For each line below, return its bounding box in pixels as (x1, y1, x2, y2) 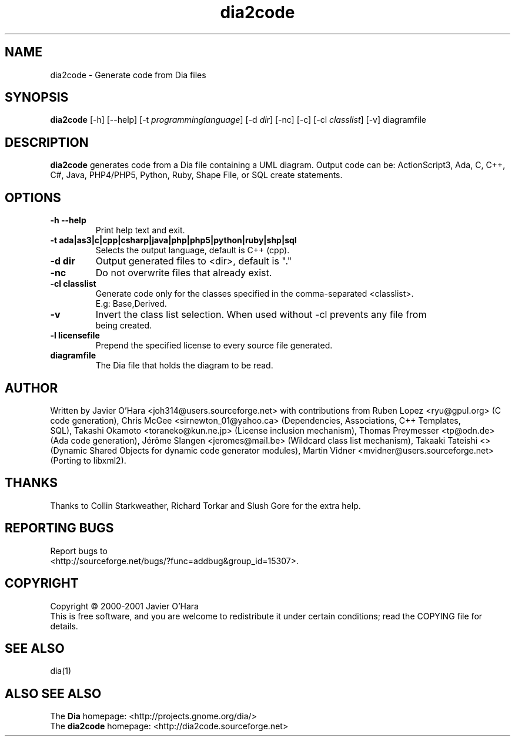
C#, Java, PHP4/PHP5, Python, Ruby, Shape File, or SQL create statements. (50, 170, 343, 180)
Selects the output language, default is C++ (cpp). (95, 245, 290, 256)
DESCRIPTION (5, 135, 89, 150)
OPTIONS (5, 190, 61, 205)
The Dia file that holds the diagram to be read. (95, 360, 273, 371)
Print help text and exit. (95, 225, 185, 236)
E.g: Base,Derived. (95, 299, 167, 309)
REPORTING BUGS (5, 521, 114, 536)
